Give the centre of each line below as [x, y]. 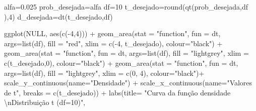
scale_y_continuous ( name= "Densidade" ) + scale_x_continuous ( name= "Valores [128, 83]
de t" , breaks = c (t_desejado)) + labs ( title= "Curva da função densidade [117, 92]
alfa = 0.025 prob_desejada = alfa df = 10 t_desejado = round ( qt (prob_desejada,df [126, 7]
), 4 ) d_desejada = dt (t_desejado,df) [58, 16]
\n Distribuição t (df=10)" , [45, 102]
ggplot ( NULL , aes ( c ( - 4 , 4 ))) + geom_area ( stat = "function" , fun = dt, [112, 33]
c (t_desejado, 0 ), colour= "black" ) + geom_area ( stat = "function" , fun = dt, [121, 63]
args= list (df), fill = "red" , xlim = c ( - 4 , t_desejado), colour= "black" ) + [113, 43]
